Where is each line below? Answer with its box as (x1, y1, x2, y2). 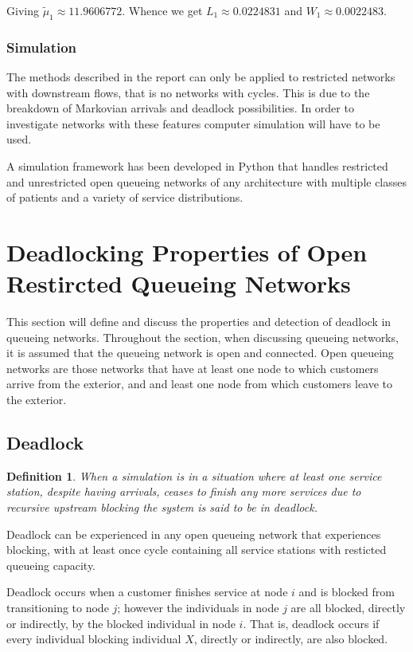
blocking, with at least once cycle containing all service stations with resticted (6, 541, 387, 558)
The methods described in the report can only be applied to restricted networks (6, 69, 395, 85)
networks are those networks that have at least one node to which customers (6, 359, 379, 376)
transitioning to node (6, 599, 109, 615)
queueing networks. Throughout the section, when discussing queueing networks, (6, 328, 399, 345)
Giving (6, 2, 39, 18)
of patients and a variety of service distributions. (6, 189, 244, 206)
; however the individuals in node (117, 599, 279, 615)
